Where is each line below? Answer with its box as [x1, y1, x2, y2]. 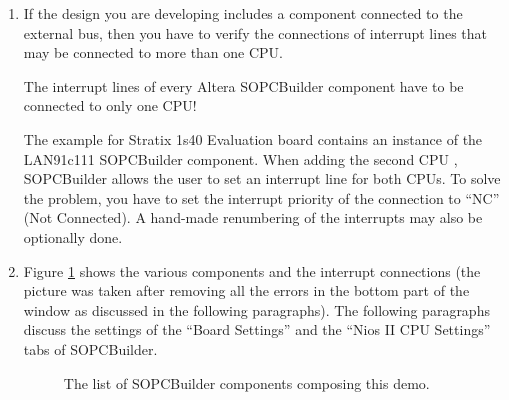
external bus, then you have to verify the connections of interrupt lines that [23, 22, 487, 43]
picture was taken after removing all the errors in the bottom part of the [23, 280, 470, 301]
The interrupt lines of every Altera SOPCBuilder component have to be [23, 75, 464, 96]
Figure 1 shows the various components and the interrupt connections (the [23, 260, 481, 281]
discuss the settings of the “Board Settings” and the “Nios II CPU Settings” [23, 319, 491, 340]
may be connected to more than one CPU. [23, 42, 284, 63]
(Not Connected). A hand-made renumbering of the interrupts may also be [23, 207, 483, 228]
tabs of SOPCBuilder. [23, 338, 158, 359]
